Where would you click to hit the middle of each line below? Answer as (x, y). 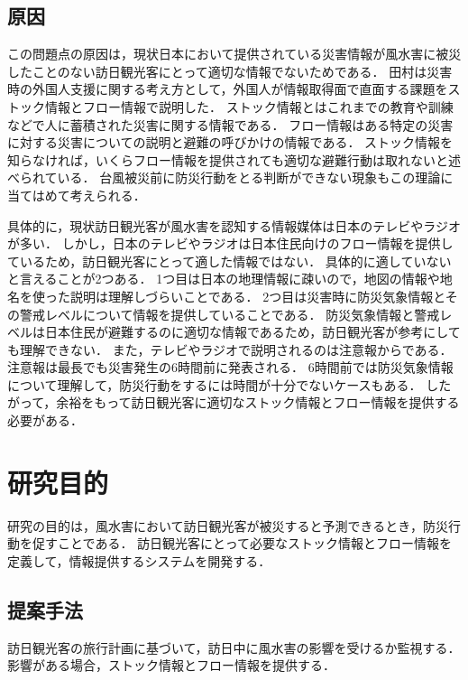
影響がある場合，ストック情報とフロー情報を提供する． (171, 665)
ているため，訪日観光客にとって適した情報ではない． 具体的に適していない (229, 261)
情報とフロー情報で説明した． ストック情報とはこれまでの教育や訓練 (249, 106)
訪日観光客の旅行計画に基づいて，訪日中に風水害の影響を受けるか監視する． (234, 647)
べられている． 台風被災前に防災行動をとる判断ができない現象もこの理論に (230, 177)
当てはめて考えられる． (77, 195)
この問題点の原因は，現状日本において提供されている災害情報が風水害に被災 (234, 54)
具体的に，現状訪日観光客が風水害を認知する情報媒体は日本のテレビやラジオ (234, 225)
